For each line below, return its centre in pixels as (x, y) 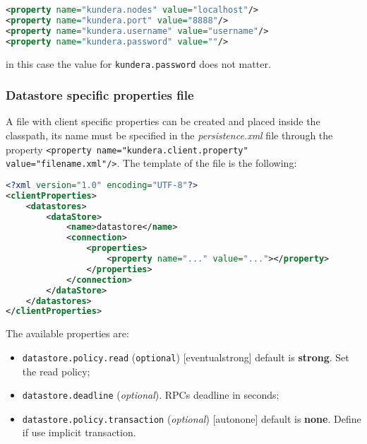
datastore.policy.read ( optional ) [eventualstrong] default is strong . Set (186, 357)
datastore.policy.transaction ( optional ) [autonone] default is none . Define (192, 418)
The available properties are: (67, 333)
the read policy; (56, 371)
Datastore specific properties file (100, 95)
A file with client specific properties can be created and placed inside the (163, 121)
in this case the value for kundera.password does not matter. (138, 63)
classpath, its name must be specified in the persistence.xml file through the (169, 135)
